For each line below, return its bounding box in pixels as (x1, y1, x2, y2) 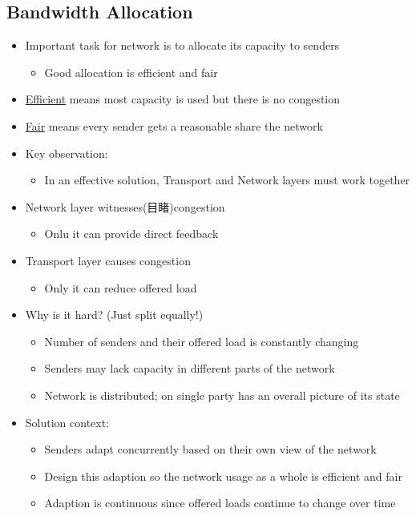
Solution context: (25, 413, 110, 430)
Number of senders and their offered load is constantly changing (44, 333, 359, 349)
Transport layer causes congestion (25, 252, 191, 268)
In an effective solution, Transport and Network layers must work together (44, 171, 410, 188)
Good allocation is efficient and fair (44, 63, 218, 80)
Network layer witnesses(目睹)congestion (25, 198, 225, 215)
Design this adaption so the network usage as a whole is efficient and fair (44, 467, 402, 484)
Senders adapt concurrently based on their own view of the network (44, 441, 377, 458)
